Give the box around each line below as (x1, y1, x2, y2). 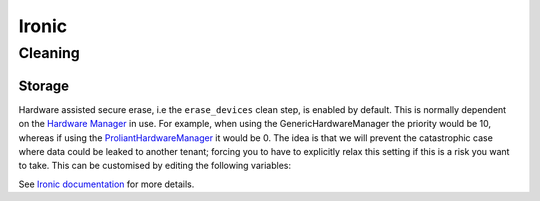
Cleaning (18, 44, 80, 62)
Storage (18, 77, 70, 94)
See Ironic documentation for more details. (18, 178, 195, 190)
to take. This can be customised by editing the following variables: (18, 160, 292, 172)
